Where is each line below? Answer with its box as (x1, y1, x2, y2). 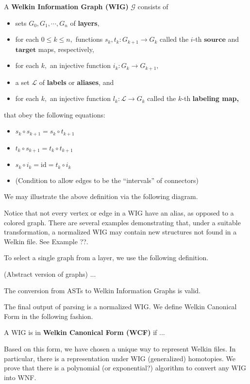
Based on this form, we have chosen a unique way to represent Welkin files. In (4, 343, 236, 353)
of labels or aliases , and (39, 77, 114, 87)
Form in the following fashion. (4, 311, 93, 321)
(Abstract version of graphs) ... (4, 268, 96, 279)
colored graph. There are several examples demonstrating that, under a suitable (4, 217, 241, 227)
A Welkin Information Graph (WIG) (4, 1, 129, 11)
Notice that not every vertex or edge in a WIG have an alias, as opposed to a (4, 208, 234, 218)
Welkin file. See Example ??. (4, 236, 88, 246)
